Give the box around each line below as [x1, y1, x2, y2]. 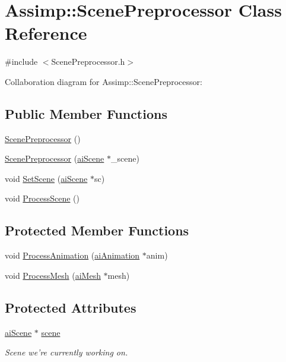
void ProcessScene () [5, 192, 80, 204]
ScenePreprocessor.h [51, 55, 125, 68]
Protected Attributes [5, 298, 136, 316]
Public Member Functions [5, 104, 167, 122]
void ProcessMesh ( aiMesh [5, 269, 101, 281]
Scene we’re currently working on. [5, 346, 128, 358]
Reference [5, 21, 87, 45]
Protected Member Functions [5, 221, 189, 240]
